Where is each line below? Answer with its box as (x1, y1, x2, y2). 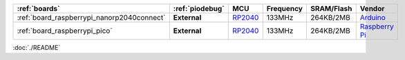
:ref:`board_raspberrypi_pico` (17, 26, 113, 35)
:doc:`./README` (12, 44, 61, 51)
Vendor (359, 4, 385, 13)
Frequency (266, 4, 303, 13)
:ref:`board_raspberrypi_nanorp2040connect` (17, 13, 166, 22)
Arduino (359, 13, 386, 22)
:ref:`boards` (17, 4, 60, 13)
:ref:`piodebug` (173, 4, 225, 13)
